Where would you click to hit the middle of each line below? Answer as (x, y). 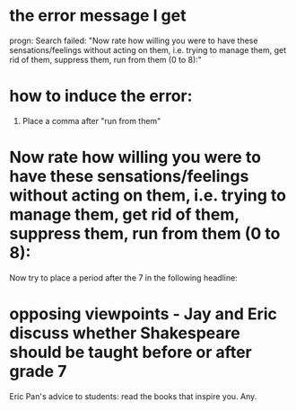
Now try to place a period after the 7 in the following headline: (123, 277)
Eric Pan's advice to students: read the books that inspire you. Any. (133, 396)
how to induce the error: (101, 96)
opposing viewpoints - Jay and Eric (144, 314)
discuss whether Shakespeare (125, 333)
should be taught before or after (131, 353)
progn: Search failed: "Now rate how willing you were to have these (134, 40)
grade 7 (38, 371)
